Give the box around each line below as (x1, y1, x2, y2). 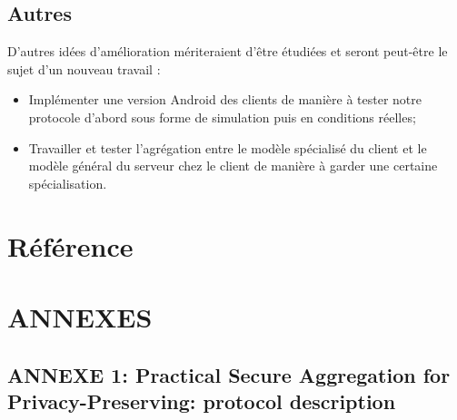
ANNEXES (7, 298, 153, 335)
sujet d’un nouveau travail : (7, 59, 161, 78)
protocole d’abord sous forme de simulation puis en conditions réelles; (28, 107, 416, 126)
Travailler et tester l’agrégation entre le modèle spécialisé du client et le (28, 138, 427, 157)
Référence (7, 227, 134, 264)
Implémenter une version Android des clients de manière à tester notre (28, 90, 422, 109)
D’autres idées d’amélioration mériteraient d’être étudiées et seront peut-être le (7, 42, 448, 61)
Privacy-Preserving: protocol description (7, 386, 396, 415)
